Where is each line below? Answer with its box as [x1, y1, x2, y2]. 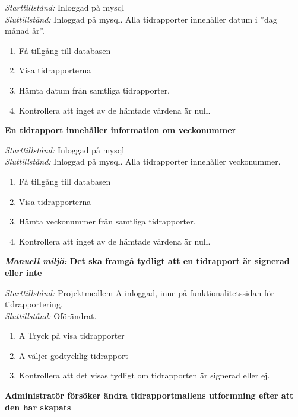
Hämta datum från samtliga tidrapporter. [18, 84, 170, 96]
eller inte [5, 266, 42, 278]
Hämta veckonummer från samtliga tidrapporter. [18, 215, 196, 227]
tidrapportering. [5, 298, 63, 310]
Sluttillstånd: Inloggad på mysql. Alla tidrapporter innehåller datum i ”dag [5, 12, 277, 25]
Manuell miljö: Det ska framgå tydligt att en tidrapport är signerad [5, 255, 290, 267]
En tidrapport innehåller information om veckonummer [5, 124, 236, 136]
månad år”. [5, 24, 45, 37]
